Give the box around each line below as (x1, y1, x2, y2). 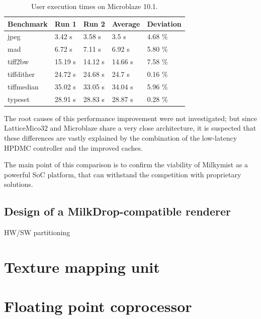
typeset (8, 93, 30, 104)
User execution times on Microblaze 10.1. (31, 1, 158, 11)
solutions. (4, 179, 33, 189)
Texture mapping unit (4, 256, 160, 277)
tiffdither (8, 68, 35, 79)
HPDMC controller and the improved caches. (4, 142, 143, 153)
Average (112, 18, 140, 29)
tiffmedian (8, 81, 39, 91)
